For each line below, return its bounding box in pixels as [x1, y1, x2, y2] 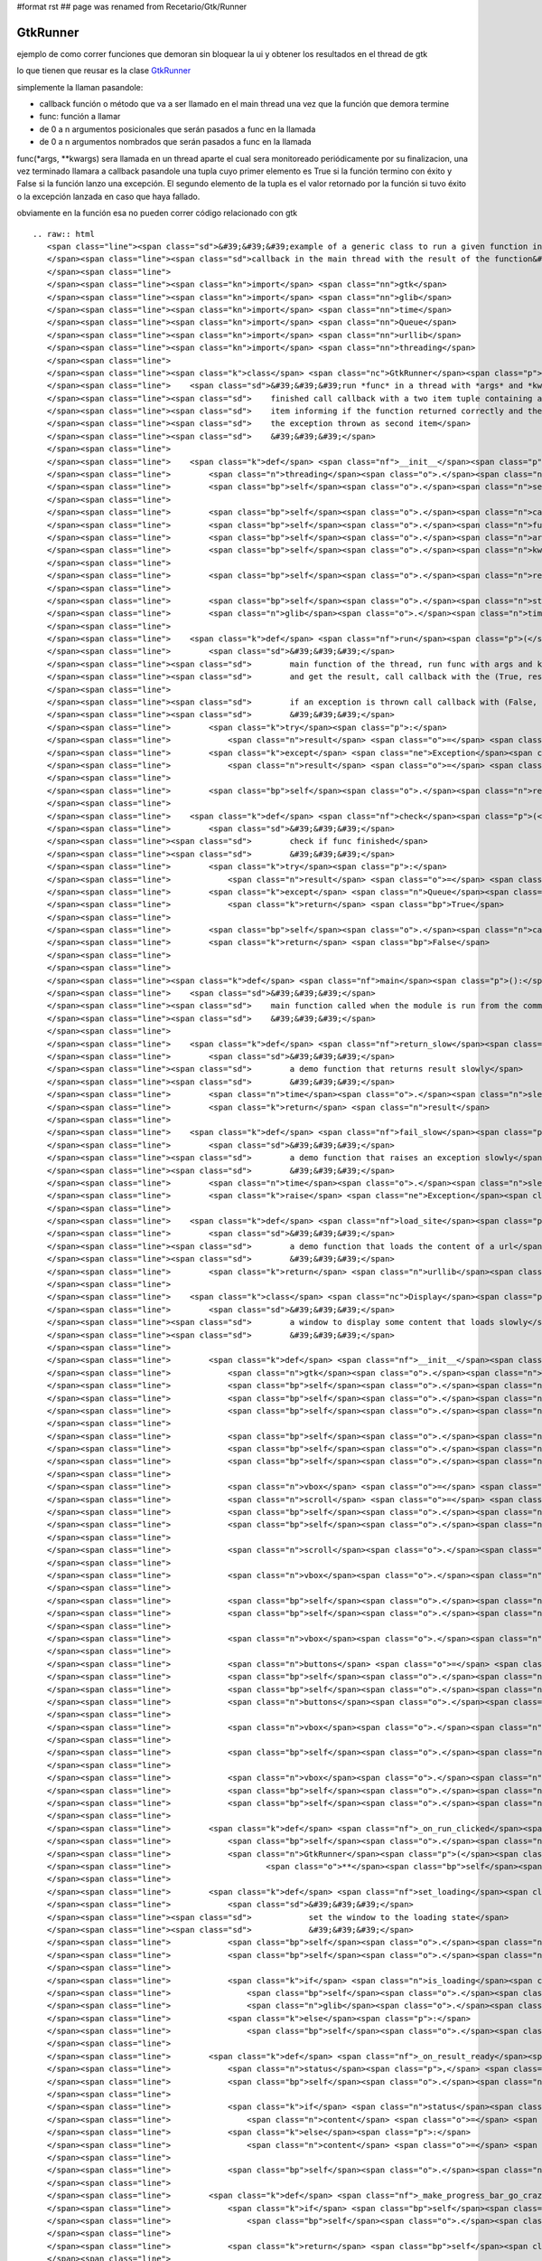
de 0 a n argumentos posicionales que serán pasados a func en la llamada [39, 123, 316, 135]
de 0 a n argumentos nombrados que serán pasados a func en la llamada [39, 137, 312, 147]
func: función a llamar [39, 111, 121, 122]
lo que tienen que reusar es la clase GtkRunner [16, 65, 192, 76]
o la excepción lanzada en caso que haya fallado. [16, 191, 201, 202]
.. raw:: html [33, 229, 95, 239]
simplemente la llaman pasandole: [16, 81, 144, 92]
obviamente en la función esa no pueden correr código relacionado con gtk [16, 208, 298, 219]
